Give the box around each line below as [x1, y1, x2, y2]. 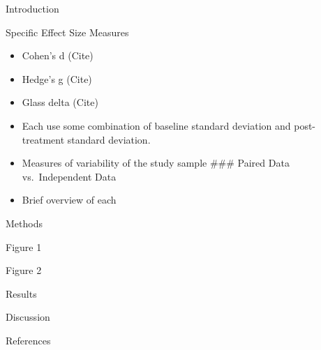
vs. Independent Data [22, 169, 117, 183]
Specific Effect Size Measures [6, 24, 129, 39]
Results [6, 286, 37, 300]
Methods [6, 215, 43, 230]
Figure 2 [6, 263, 42, 277]
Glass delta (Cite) [22, 95, 98, 109]
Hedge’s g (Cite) [22, 71, 92, 86]
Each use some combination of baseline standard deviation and [22, 118, 291, 132]
